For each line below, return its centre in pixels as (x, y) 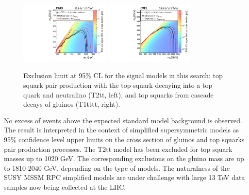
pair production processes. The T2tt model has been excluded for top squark (118, 149)
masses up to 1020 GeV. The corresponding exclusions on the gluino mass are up (124, 158)
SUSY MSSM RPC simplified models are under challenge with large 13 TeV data (124, 177)
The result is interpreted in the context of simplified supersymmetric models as (122, 130)
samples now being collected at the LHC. (65, 187)
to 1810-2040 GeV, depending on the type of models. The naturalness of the (117, 168)
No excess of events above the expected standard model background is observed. (123, 120)
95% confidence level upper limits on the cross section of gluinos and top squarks (124, 139)
